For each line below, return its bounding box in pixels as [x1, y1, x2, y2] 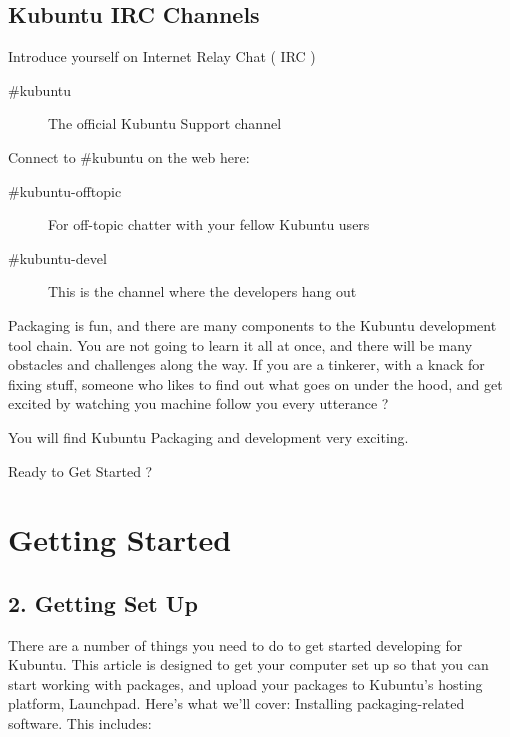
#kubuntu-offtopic [8, 180, 122, 201]
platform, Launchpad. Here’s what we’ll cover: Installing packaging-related [8, 693, 465, 714]
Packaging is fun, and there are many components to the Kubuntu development [8, 314, 497, 335]
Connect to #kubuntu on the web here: [8, 146, 250, 167]
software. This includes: [8, 713, 152, 734]
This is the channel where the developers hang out [48, 281, 357, 302]
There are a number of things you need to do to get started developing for [8, 634, 463, 655]
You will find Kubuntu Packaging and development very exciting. [8, 426, 409, 447]
